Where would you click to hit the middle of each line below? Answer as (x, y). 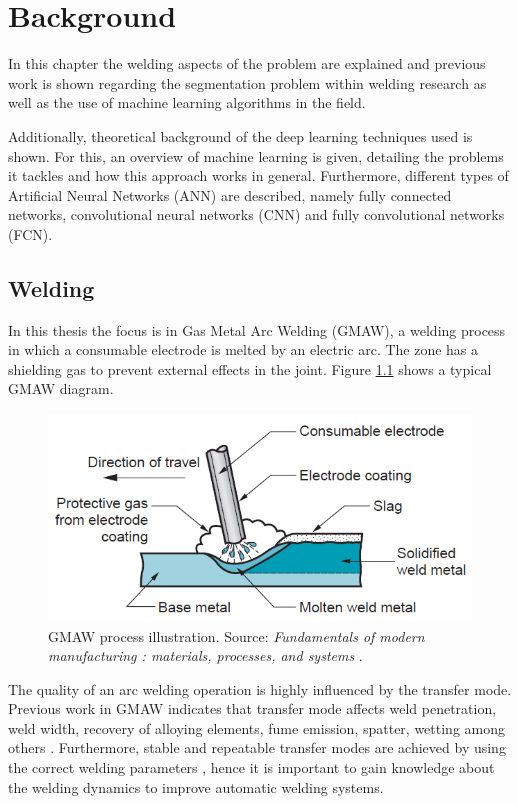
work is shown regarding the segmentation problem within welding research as (247, 82)
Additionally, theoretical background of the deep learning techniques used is (240, 135)
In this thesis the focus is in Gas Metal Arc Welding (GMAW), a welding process (257, 329)
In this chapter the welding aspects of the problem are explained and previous (247, 63)
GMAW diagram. (61, 388)
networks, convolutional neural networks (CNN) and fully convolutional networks (256, 214)
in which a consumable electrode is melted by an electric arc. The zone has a (243, 349)
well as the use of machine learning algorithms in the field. (187, 102)
